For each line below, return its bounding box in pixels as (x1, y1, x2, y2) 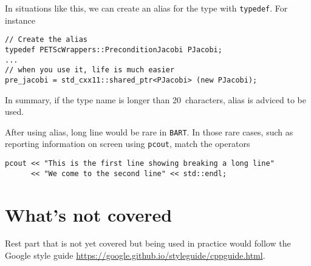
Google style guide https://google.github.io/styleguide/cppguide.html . (5, 249, 265, 262)
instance (5, 13, 35, 26)
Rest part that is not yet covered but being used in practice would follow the (5, 237, 291, 250)
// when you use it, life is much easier (5, 66, 175, 75)
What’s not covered (5, 202, 173, 227)
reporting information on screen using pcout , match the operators (5, 137, 250, 150)
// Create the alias (5, 35, 88, 44)
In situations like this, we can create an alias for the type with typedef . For (5, 2, 288, 14)
